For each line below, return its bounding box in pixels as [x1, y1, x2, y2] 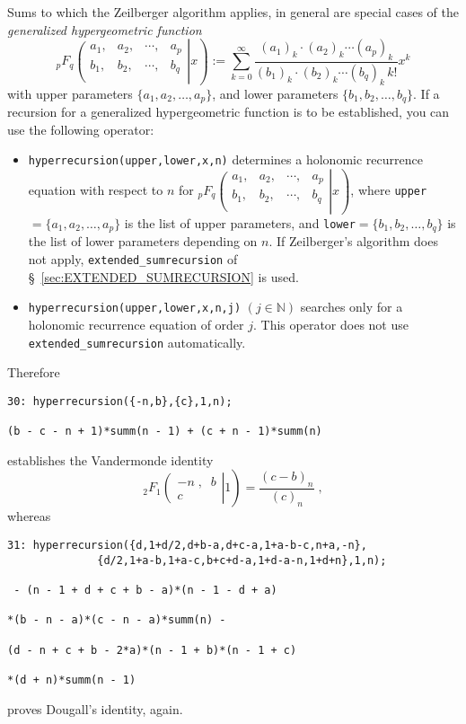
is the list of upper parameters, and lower [124, 214, 356, 233]
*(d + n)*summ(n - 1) [7, 673, 136, 686]
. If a [413, 84, 440, 102]
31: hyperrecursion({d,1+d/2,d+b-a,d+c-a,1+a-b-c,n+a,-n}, [7, 538, 367, 552]
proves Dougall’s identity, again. [7, 699, 183, 718]
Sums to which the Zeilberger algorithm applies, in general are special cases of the [7, 3, 459, 21]
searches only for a [300, 297, 403, 316]
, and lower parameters [212, 84, 339, 102]
